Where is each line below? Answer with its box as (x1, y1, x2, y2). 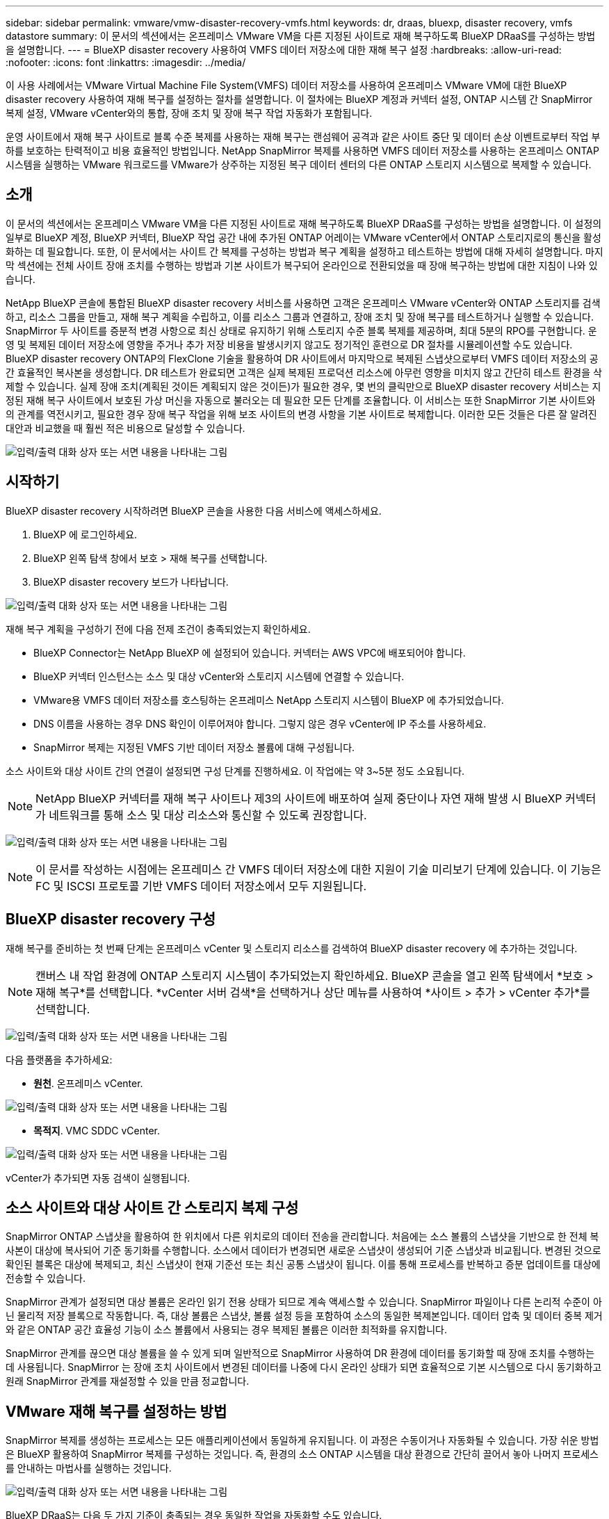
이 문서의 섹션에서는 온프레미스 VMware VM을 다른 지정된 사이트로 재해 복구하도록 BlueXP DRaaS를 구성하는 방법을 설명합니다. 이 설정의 (6, 217, 602, 230)
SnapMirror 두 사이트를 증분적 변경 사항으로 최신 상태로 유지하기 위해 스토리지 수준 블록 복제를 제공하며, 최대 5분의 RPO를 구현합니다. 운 (6, 324, 597, 337)
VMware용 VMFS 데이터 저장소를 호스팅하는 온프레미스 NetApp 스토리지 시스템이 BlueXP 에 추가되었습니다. (33, 693, 504, 706)
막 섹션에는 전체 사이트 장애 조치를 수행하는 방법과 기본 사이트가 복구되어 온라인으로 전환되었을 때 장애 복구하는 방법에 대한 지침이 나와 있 (6, 259, 598, 271)
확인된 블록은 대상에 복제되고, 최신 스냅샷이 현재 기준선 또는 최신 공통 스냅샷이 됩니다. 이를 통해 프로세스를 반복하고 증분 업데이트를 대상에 (6, 1258, 601, 1271)
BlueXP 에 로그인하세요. (33, 528, 138, 540)
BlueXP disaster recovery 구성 (6, 910, 216, 929)
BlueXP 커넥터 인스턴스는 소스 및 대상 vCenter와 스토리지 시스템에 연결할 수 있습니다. (33, 670, 405, 682)
